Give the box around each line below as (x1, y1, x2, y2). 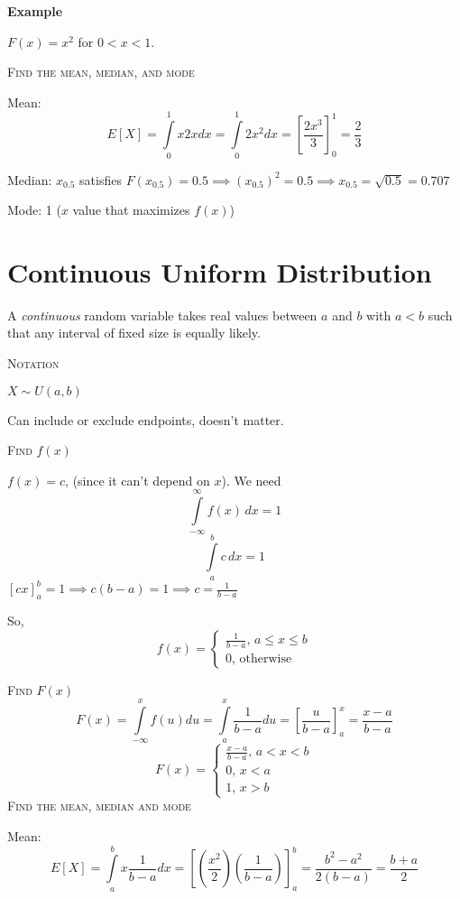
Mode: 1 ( (7, 200, 61, 219)
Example (7, 2, 63, 20)
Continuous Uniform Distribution (7, 253, 432, 290)
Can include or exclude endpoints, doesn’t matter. (7, 410, 284, 429)
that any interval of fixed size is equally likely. (7, 323, 261, 342)
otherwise (239, 653, 292, 666)
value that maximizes (72, 200, 190, 219)
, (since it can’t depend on (65, 470, 210, 489)
